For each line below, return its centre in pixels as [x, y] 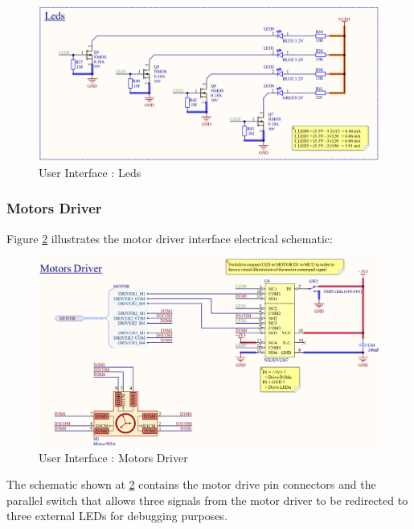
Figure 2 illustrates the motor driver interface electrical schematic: [170, 238]
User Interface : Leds [90, 172]
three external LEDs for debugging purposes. [117, 516]
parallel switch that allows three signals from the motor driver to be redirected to [207, 500]
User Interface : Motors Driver [113, 457]
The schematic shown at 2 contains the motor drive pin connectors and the [191, 484]
